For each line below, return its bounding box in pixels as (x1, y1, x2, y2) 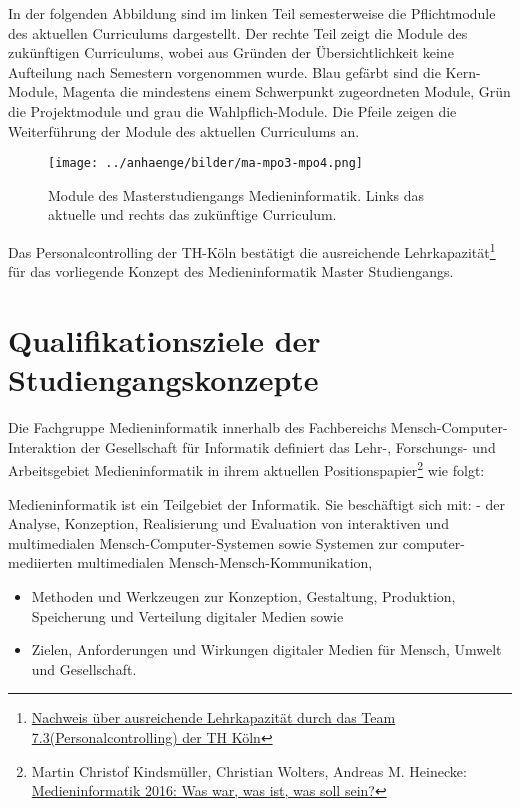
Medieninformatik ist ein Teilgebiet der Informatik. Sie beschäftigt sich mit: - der (8, 493, 506, 514)
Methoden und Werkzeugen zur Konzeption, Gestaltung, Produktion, (31, 585, 456, 606)
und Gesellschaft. (31, 658, 137, 679)
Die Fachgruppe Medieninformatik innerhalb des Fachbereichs (8, 417, 387, 438)
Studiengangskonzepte (8, 359, 319, 400)
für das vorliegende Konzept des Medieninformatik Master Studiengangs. (8, 261, 454, 282)
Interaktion (8, 436, 77, 457)
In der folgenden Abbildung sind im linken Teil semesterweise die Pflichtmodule (8, 3, 496, 23)
